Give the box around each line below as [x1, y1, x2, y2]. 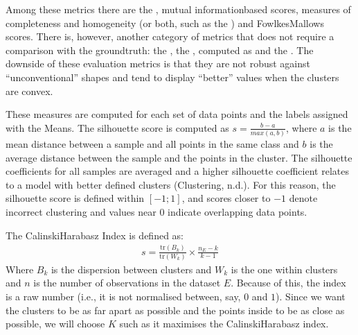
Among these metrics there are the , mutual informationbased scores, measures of [6, 2, 351, 16]
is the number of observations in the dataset [33, 275, 221, 290]
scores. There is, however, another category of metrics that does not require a [6, 29, 334, 44]
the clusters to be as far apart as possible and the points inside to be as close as [6, 302, 345, 317]
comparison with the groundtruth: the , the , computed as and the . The [6, 42, 314, 57]
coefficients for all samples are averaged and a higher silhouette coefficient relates [6, 164, 349, 178]
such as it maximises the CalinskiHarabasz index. [119, 316, 329, 331]
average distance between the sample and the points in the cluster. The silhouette [6, 150, 352, 164]
